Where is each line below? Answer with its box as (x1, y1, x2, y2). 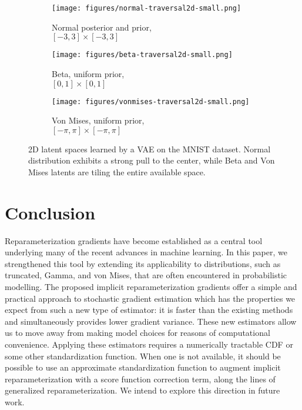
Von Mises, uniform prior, (52, 114, 145, 126)
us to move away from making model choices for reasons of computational (5, 326, 270, 339)
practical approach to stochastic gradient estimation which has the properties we (5, 292, 296, 304)
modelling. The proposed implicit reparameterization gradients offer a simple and (5, 281, 297, 293)
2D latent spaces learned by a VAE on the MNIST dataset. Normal (28, 142, 271, 155)
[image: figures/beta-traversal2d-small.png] (52, 51, 233, 59)
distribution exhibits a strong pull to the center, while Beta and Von (28, 154, 275, 166)
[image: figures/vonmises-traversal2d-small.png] (52, 97, 250, 106)
